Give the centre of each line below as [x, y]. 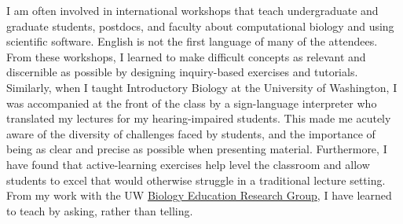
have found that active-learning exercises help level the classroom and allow [188, 164]
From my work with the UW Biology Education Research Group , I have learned [199, 195]
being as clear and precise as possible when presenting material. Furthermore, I [197, 149]
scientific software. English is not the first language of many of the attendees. [192, 41]
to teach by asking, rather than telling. [100, 210]
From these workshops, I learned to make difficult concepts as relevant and [186, 56]
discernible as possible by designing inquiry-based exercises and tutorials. [182, 72]
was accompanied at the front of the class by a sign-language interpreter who [192, 103]
